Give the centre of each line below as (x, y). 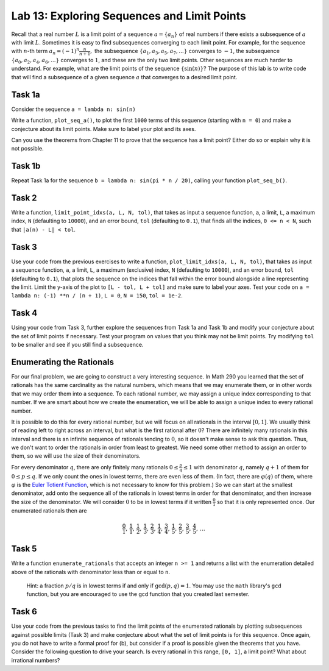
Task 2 (24, 198)
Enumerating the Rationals (62, 362)
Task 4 (24, 313)
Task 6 (24, 612)
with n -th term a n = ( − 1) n (45, 51)
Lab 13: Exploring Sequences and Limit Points (129, 16)
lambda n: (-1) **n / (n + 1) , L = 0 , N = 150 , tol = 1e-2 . (97, 296)
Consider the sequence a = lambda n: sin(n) (74, 109)
